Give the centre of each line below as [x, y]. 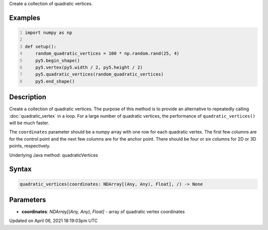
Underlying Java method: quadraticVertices [54, 155]
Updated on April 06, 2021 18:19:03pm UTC [53, 221]
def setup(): [41, 46]
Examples [25, 18]
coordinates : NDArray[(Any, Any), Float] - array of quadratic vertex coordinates [103, 212]
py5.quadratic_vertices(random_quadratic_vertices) [100, 74]
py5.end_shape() [55, 81]
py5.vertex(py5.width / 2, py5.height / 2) [89, 67]
